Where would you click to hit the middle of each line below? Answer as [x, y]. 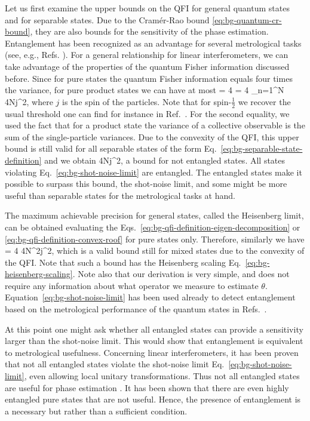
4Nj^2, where [29, 101]
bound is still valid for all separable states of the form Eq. [111, 148]
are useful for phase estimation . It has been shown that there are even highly [147, 387]
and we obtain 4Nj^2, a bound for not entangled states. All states [165, 160]
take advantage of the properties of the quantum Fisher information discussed [147, 66]
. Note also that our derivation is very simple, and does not [181, 274]
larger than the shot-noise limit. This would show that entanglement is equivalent [154, 341]
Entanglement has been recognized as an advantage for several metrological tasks [153, 43]
